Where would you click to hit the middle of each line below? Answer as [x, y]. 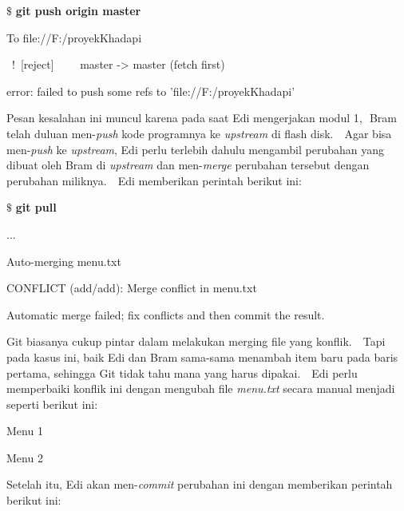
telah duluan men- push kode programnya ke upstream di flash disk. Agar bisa [199, 133]
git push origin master [78, 10]
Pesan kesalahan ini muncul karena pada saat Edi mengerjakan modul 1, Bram [202, 118]
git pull [36, 207]
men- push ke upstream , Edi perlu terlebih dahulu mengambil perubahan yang [195, 149]
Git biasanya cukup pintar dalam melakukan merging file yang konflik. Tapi [196, 341]
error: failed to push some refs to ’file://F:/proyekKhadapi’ [151, 91]
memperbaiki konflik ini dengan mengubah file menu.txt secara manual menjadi [201, 388]
